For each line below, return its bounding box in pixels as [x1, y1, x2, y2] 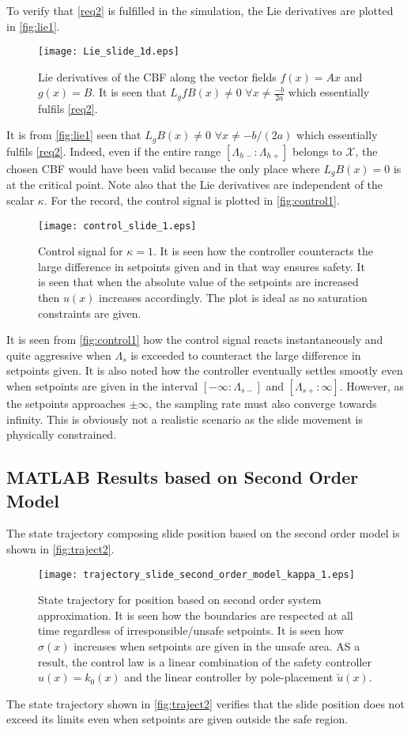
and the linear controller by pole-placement [124, 669, 334, 685]
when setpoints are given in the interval [6, 377, 198, 394]
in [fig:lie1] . [6, 17, 60, 34]
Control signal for [38, 243, 123, 259]
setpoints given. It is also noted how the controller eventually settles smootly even [6, 362, 403, 379]
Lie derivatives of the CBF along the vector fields [38, 68, 277, 85]
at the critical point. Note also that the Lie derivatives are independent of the [6, 176, 383, 193]
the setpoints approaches [6, 394, 126, 411]
